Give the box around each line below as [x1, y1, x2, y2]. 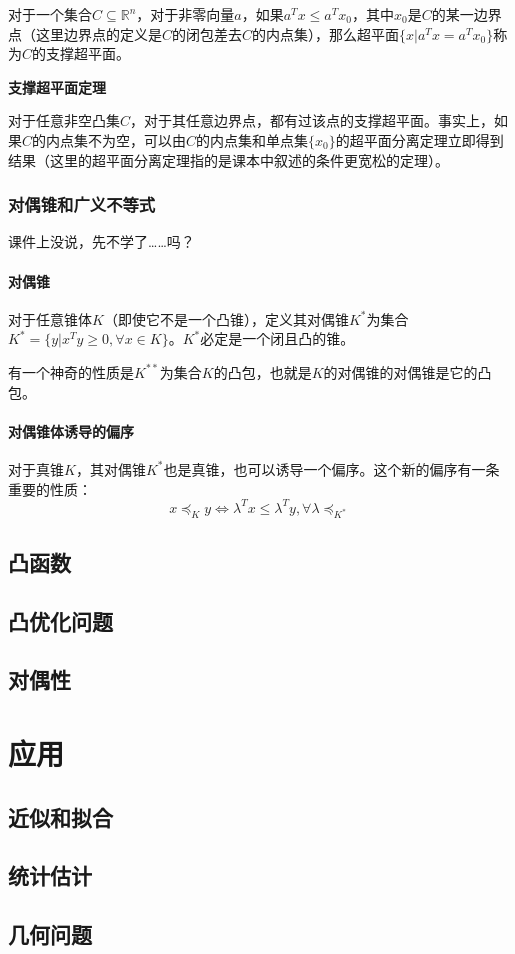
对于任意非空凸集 [8, 110, 120, 131]
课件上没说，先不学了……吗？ [8, 231, 195, 252]
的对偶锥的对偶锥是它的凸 [323, 361, 492, 382]
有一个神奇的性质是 [8, 361, 134, 382]
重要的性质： [8, 478, 92, 499]
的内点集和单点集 [196, 129, 309, 150]
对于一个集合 [8, 4, 92, 24]
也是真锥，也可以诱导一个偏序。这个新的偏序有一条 [163, 458, 500, 479]
